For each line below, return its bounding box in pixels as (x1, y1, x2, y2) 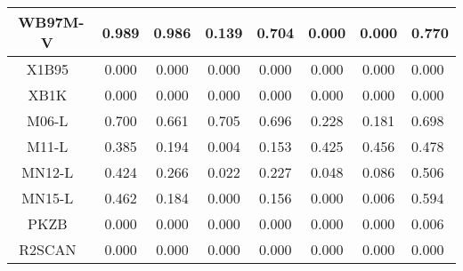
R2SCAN (19, 239, 77, 259)
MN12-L (21, 162, 74, 182)
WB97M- (18, 12, 85, 32)
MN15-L (21, 187, 74, 208)
